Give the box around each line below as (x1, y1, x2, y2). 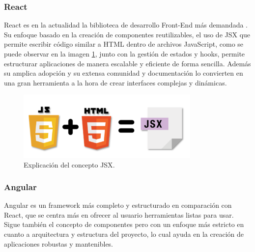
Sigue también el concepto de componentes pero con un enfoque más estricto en (4, 219, 244, 229)
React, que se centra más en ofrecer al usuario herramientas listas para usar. (4, 209, 234, 220)
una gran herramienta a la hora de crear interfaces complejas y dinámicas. (4, 77, 227, 87)
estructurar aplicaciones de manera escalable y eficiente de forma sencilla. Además (4, 58, 251, 68)
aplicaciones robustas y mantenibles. (4, 238, 113, 249)
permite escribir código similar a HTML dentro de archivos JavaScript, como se (4, 39, 244, 49)
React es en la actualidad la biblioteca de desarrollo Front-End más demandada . (4, 20, 248, 30)
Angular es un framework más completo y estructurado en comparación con (4, 200, 232, 210)
